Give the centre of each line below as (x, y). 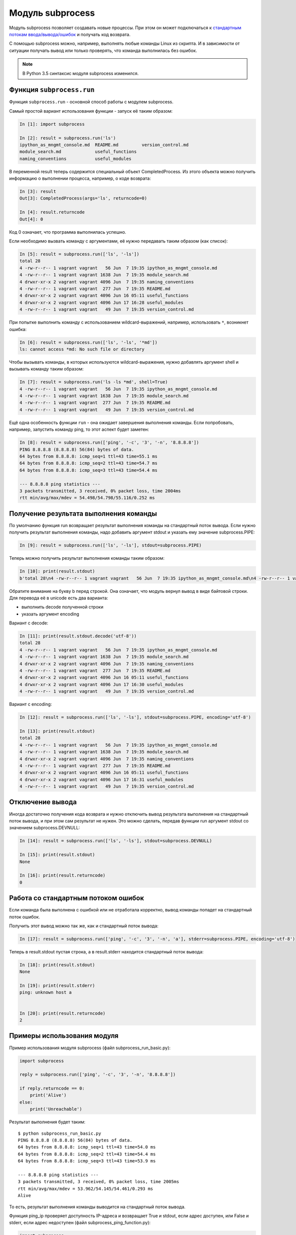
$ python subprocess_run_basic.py (59, 1133)
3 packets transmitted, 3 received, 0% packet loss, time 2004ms (100, 491)
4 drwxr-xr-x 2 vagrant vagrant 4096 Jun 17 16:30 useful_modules (101, 684)
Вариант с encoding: (31, 704)
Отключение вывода (43, 802)
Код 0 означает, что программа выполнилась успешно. (68, 232)
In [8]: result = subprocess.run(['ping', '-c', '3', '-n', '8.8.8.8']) (109, 443)
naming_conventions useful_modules (75, 159)
